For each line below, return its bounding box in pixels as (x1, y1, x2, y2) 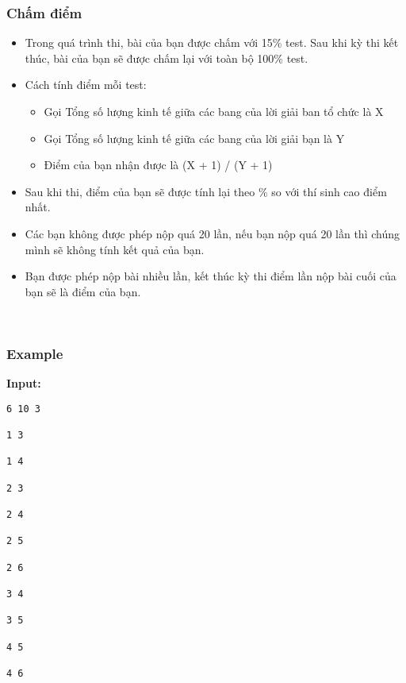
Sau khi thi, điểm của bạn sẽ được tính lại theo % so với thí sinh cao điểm (25, 183, 387, 199)
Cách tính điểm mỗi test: (25, 76, 147, 93)
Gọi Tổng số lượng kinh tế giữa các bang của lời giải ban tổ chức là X (44, 103, 384, 119)
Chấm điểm (6, 2, 82, 22)
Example (6, 343, 63, 363)
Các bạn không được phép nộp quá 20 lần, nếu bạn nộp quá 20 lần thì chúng (25, 225, 400, 241)
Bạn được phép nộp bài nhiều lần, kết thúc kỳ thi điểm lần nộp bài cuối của (25, 268, 396, 284)
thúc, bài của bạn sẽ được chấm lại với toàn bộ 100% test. (25, 49, 308, 66)
